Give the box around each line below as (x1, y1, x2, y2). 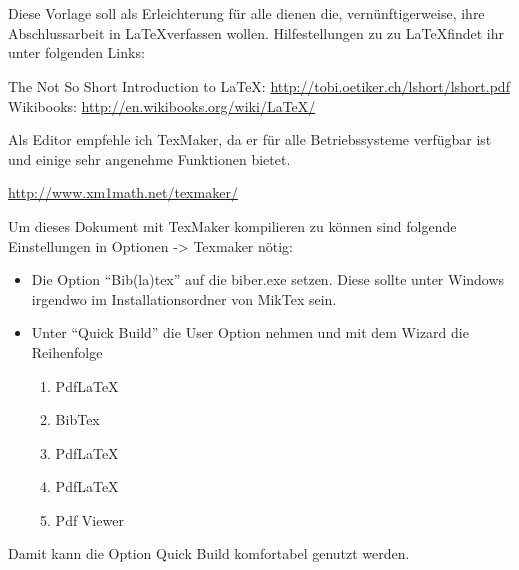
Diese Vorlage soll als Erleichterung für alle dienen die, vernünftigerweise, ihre (8, 3, 485, 24)
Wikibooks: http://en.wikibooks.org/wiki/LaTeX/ (8, 95, 316, 116)
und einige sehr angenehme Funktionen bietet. (8, 148, 291, 169)
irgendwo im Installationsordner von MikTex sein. (31, 288, 337, 309)
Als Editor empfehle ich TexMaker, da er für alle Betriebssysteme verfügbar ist (8, 129, 492, 150)
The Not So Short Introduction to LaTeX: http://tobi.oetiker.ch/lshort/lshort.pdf (8, 75, 510, 96)
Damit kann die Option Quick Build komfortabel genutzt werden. (8, 543, 410, 564)
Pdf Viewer (55, 509, 124, 530)
